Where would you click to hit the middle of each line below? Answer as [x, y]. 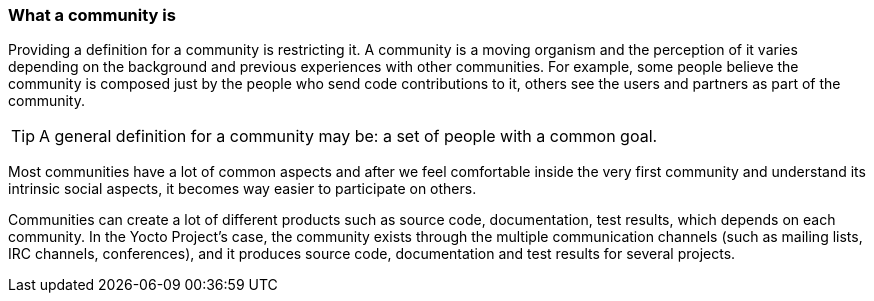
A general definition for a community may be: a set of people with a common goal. [348, 136]
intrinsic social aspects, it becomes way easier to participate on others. [242, 189]
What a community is [92, 15]
